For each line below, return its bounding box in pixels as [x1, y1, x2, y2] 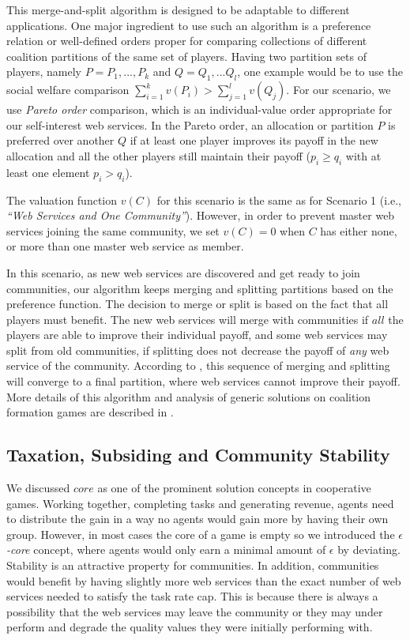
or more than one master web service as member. [6, 238, 244, 254]
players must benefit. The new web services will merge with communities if [6, 311, 369, 327]
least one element [6, 164, 90, 180]
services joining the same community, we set [6, 222, 220, 239]
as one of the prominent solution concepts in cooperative [97, 480, 371, 496]
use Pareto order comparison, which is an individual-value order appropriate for [6, 101, 393, 118]
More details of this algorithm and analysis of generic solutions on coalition [6, 388, 371, 405]
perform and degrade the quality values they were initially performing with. [6, 619, 373, 635]
